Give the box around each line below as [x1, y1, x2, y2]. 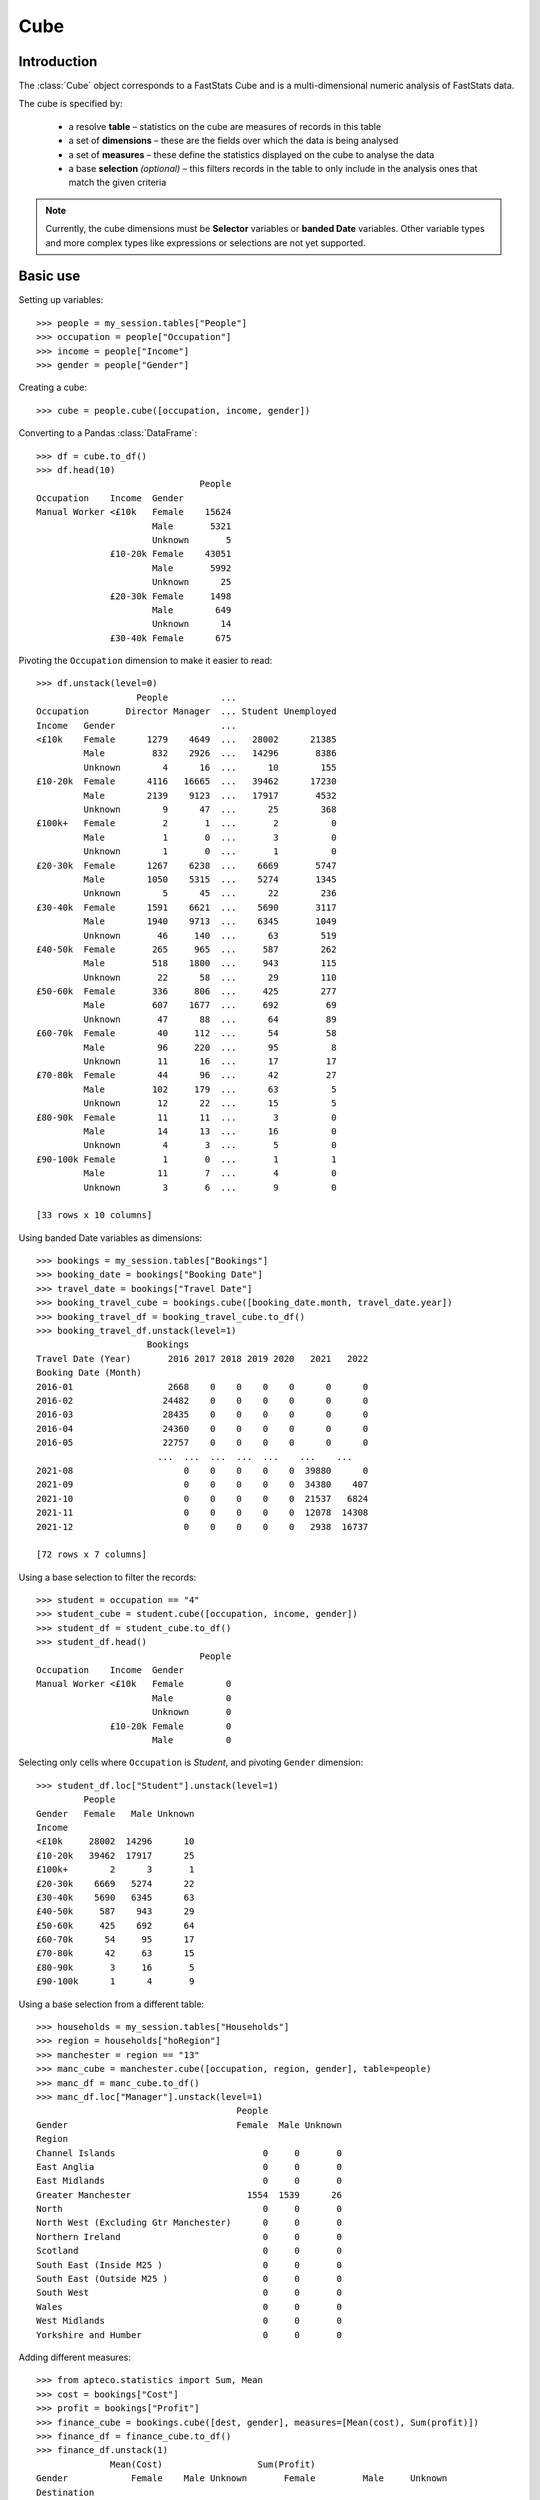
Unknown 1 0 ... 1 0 [83, 846, 337, 857]
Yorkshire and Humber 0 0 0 [36, 2329, 342, 2340]
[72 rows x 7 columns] [36, 1549, 148, 1560]
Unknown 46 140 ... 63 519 [83, 930, 337, 941]
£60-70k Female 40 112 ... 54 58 [36, 1028, 337, 1039]
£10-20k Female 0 [110, 1720, 232, 1732]
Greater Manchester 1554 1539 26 [36, 2189, 342, 2200]
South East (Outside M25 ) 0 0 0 [36, 2273, 342, 2285]
